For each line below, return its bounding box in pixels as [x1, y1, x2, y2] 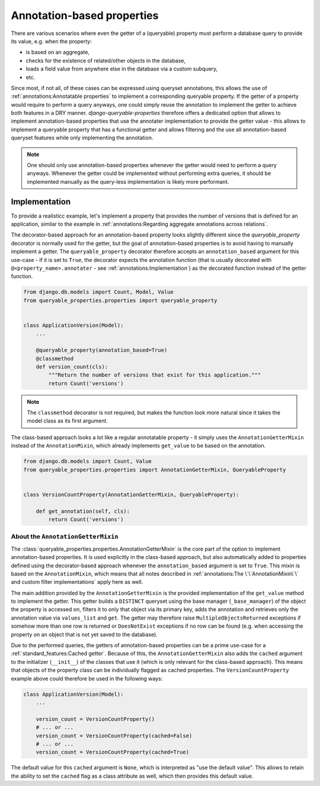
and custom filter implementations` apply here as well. [11, 579, 143, 586]
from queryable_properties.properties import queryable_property [23, 297, 217, 303]
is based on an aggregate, [25, 49, 90, 56]
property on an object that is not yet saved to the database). [11, 631, 158, 638]
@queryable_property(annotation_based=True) [36, 347, 168, 354]
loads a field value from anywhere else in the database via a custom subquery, [25, 65, 218, 72]
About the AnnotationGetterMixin [11, 532, 119, 541]
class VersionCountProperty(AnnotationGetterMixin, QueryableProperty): [23, 491, 239, 498]
